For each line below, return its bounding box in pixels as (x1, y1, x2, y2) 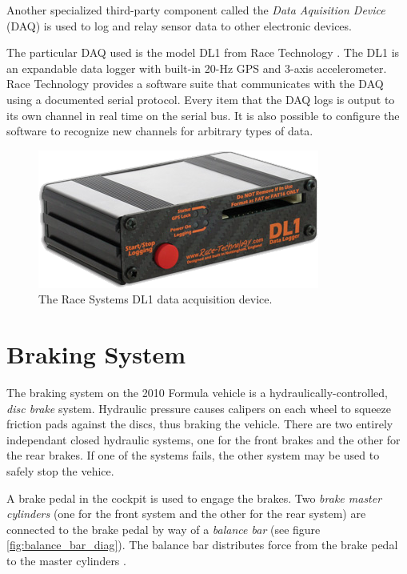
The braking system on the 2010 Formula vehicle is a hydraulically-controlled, (6, 384, 388, 401)
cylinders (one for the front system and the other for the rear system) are (6, 505, 366, 522)
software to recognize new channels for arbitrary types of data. (6, 122, 313, 139)
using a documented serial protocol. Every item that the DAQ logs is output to (6, 90, 395, 107)
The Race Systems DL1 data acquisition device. (38, 291, 273, 307)
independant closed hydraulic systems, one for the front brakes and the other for (6, 431, 401, 448)
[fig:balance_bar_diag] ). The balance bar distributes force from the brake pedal (6, 536, 398, 553)
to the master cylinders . (6, 552, 126, 568)
